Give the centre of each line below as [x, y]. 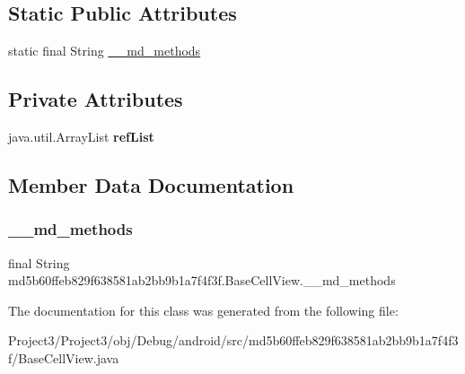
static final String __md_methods [105, 51]
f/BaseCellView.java [64, 357]
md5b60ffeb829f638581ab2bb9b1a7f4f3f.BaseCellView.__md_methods [202, 280]
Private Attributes [96, 99]
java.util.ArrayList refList [81, 136]
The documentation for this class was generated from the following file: [203, 310]
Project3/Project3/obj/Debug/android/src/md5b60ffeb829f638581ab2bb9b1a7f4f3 [233, 340]
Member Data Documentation [151, 184]
